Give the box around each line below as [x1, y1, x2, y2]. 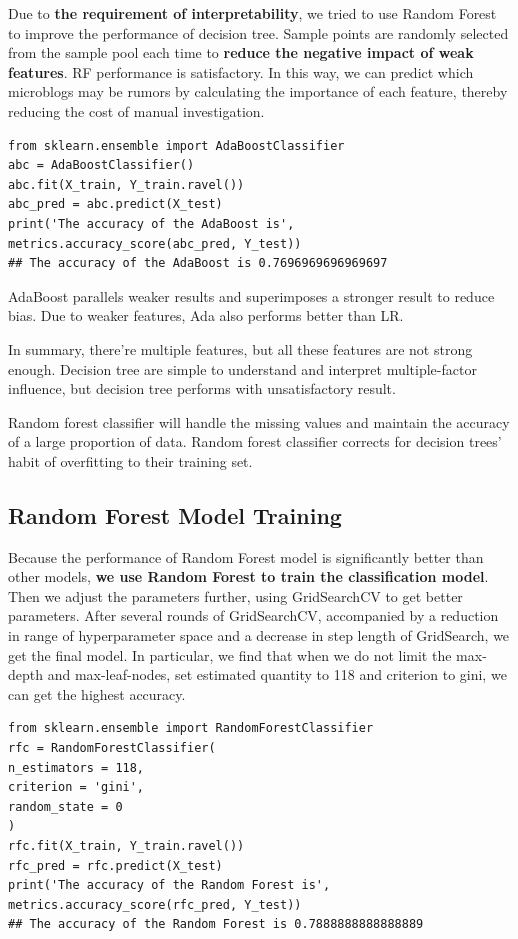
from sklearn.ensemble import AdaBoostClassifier [8, 138, 345, 153]
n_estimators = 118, [8, 760, 145, 775]
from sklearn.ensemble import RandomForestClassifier [8, 721, 374, 736]
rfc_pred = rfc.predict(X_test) [8, 858, 223, 873]
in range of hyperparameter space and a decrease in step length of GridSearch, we [8, 625, 510, 646]
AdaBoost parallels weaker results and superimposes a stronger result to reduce [8, 285, 495, 306]
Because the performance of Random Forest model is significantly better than [8, 546, 484, 567]
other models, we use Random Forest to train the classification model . [8, 566, 489, 587]
